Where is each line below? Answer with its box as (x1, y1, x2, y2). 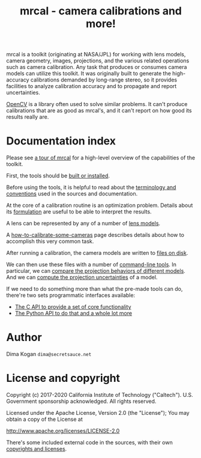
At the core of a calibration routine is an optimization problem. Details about (6, 202, 193, 209)
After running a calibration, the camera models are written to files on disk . (6, 249, 188, 257)
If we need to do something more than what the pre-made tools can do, (6, 285, 183, 293)
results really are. (6, 113, 49, 120)
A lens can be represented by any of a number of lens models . (6, 220, 161, 227)
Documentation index (6, 134, 116, 148)
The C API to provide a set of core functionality (14, 303, 131, 311)
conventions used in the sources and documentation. (6, 190, 138, 197)
